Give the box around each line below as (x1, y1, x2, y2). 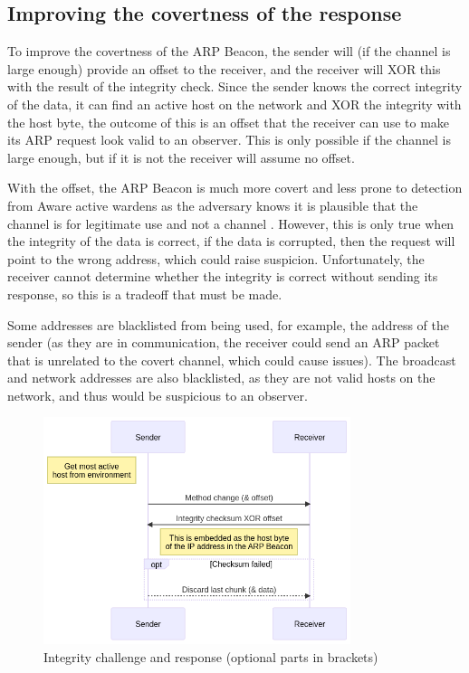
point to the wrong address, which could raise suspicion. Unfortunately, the (7, 249, 425, 268)
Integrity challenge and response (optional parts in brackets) (43, 647, 378, 666)
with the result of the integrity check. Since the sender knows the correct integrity (7, 77, 463, 96)
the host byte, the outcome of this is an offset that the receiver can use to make (7, 112, 450, 131)
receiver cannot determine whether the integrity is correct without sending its (7, 267, 438, 286)
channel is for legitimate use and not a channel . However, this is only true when (7, 213, 455, 232)
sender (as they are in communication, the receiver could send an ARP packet (7, 333, 440, 352)
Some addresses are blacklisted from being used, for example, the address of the (7, 315, 449, 334)
